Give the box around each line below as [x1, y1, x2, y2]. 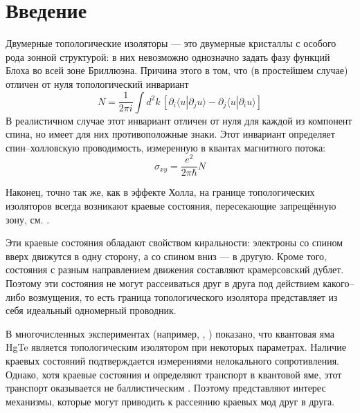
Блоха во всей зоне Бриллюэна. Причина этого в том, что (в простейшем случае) [6, 63, 348, 77]
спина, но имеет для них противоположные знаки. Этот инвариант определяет [6, 127, 335, 141]
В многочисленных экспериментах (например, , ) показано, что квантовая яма [6, 326, 334, 340]
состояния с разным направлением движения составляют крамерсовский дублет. [6, 262, 344, 277]
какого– [323, 275, 354, 290]
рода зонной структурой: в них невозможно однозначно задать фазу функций [6, 49, 330, 64]
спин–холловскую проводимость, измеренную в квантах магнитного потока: [6, 140, 326, 154]
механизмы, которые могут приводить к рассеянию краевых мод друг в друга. [6, 394, 335, 408]
